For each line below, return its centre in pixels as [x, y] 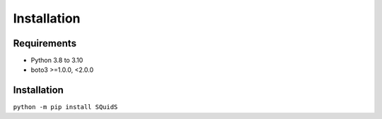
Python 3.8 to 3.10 [57, 61]
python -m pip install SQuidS [65, 107]
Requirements [45, 43]
